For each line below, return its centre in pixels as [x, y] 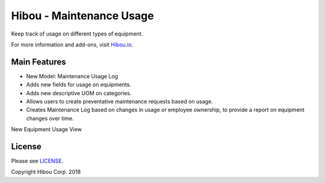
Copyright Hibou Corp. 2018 [46, 172]
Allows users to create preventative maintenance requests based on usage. [119, 102]
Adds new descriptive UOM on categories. [79, 93]
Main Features [39, 62]
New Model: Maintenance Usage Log [72, 76]
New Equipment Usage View [47, 129]
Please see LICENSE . [37, 161]
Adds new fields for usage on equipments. [79, 85]
